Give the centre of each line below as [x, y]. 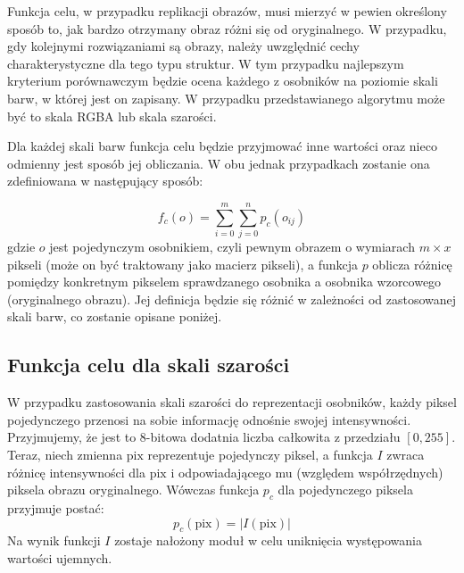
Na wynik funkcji [54, 540]
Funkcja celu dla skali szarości [149, 365]
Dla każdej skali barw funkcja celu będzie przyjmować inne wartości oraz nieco [222, 146]
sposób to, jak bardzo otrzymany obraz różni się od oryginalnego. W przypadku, [227, 28]
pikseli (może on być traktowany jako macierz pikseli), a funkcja [182, 264]
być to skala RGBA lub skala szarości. [112, 116]
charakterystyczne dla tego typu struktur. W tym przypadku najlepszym [206, 63]
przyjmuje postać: [56, 508]
